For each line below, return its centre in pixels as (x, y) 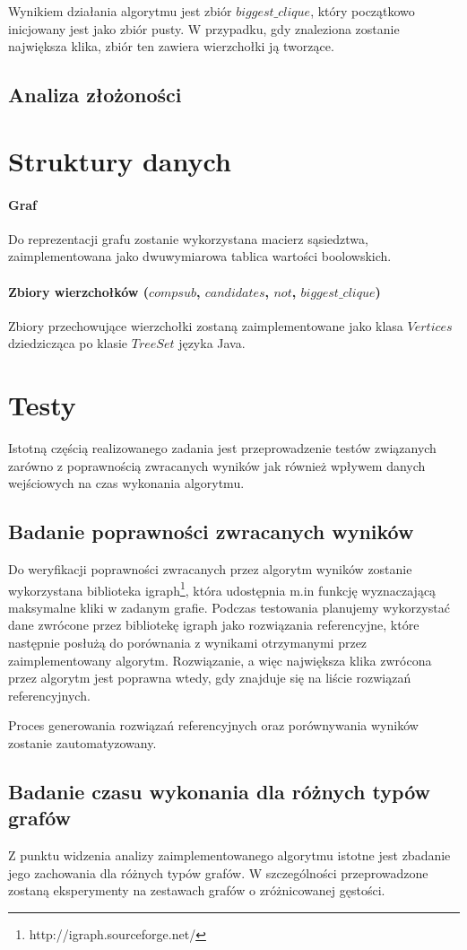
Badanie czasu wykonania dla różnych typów (219, 791)
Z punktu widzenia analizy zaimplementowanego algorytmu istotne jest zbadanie (229, 855)
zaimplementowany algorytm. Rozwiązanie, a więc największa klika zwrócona (220, 660)
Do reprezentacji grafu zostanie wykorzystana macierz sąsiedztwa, (188, 238)
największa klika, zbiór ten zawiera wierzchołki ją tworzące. (171, 46)
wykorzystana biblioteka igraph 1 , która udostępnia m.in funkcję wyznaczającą (222, 588)
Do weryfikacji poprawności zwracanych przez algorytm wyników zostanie (210, 569)
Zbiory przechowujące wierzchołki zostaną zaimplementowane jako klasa (206, 325)
